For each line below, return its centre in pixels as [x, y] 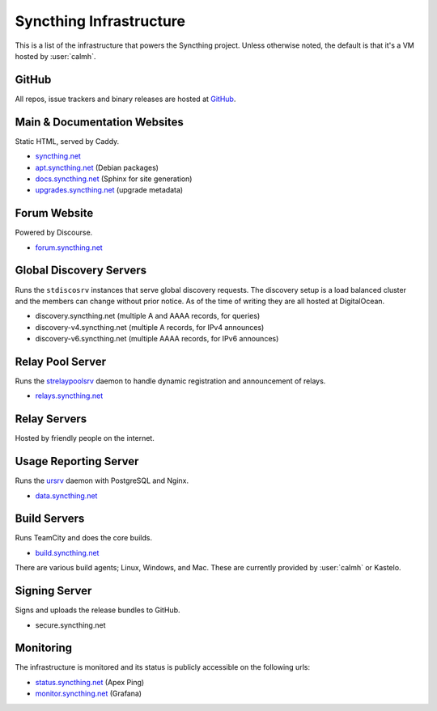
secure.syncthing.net [70, 625]
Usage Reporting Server [77, 461]
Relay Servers [51, 419]
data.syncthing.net [66, 495]
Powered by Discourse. [54, 233]
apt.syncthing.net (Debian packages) [97, 167]
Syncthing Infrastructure [100, 21]
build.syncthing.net [67, 552]
